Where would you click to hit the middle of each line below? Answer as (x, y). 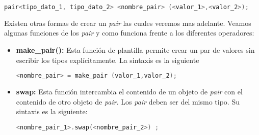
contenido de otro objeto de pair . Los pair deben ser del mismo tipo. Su (128, 101)
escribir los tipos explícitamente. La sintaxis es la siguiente (108, 60)
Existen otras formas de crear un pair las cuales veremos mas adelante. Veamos (128, 23)
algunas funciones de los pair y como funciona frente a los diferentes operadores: (129, 33)
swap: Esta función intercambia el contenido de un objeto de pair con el (129, 92)
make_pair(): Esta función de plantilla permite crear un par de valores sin (135, 50)
